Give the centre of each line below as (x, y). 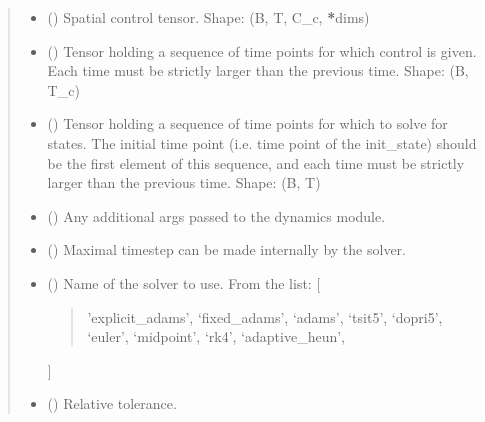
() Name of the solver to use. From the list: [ (184, 282)
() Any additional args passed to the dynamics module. (216, 215)
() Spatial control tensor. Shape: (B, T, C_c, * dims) (208, 17)
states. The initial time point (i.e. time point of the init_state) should (262, 142)
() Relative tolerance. (112, 403)
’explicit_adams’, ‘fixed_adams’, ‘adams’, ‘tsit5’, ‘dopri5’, (265, 316)
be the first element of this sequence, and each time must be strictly (256, 162)
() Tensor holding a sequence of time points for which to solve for (247, 123)
